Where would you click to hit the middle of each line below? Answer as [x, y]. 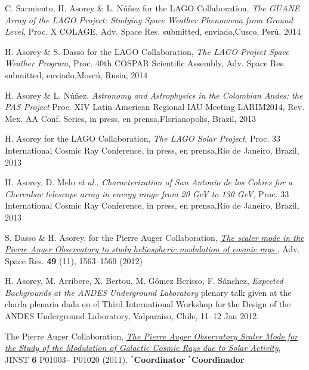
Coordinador [218, 359]
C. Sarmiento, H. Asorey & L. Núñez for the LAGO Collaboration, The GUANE [152, 8]
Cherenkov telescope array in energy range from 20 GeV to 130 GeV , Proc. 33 [147, 193]
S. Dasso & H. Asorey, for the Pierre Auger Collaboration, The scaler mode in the [154, 237]
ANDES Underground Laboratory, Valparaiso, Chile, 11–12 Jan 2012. [132, 316]
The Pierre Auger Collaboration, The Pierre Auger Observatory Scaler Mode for [152, 336]
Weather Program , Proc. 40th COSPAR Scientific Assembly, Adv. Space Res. [145, 63]
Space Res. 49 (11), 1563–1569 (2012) [74, 260]
